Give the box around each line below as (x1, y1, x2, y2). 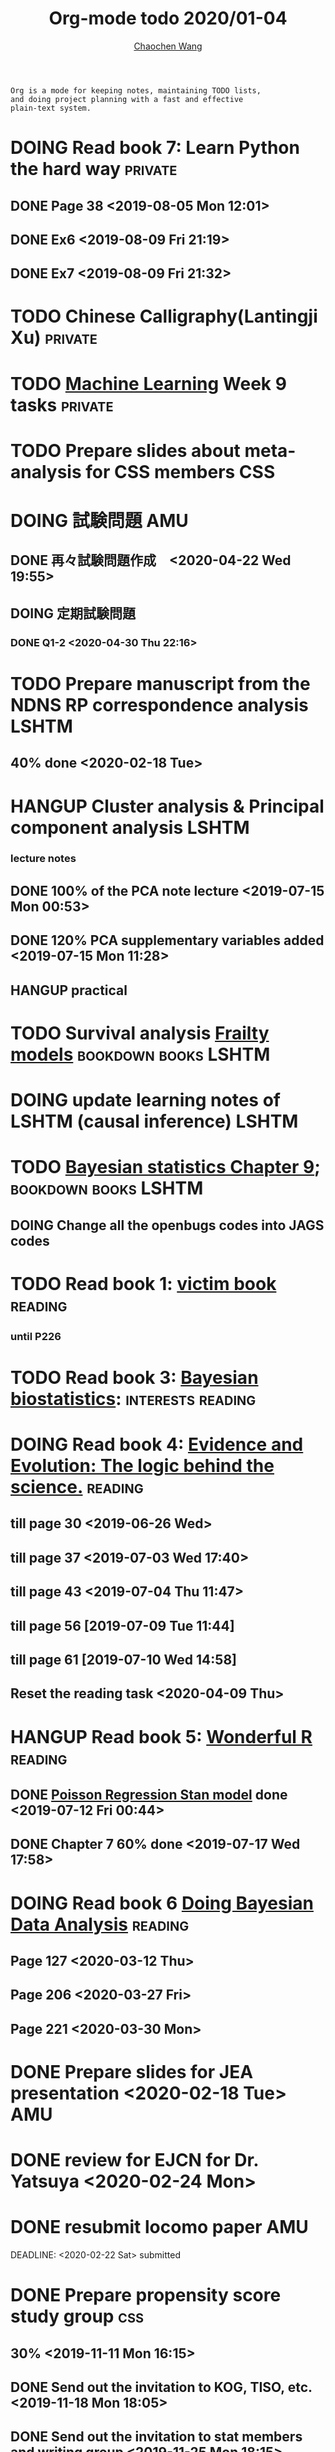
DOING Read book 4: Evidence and (10, 1433, 304, 1456)
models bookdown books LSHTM (10, 1043, 271, 1066)
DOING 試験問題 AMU (10, 510, 189, 532)
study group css (10, 2305, 145, 2328)
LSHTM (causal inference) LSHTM (10, 1110, 299, 1132)
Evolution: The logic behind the (10, 1455, 275, 1477)
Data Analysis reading (10, 1913, 190, 1936)
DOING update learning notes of (10, 1088, 281, 1111)
